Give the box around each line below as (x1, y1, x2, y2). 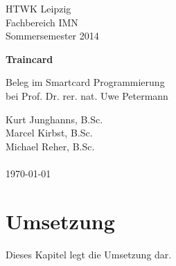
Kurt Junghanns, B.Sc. (6, 112, 103, 126)
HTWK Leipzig (6, 1, 71, 15)
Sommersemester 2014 (6, 28, 99, 43)
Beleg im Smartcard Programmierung (6, 75, 165, 89)
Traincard (6, 51, 53, 66)
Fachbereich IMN (6, 15, 78, 29)
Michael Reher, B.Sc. (6, 139, 95, 153)
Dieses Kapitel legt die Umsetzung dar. (6, 247, 172, 261)
